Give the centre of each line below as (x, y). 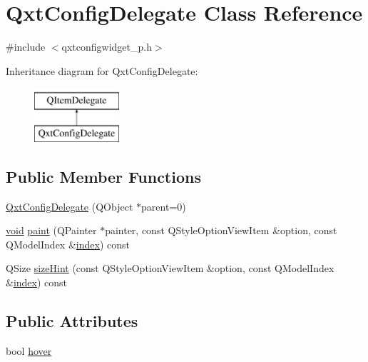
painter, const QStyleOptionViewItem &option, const (221, 230)
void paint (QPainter (51, 230)
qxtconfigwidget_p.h (107, 47)
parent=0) (164, 206)
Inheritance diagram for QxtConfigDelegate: (102, 70)
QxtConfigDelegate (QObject (70, 206)
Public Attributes (72, 321)
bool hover (29, 350)
